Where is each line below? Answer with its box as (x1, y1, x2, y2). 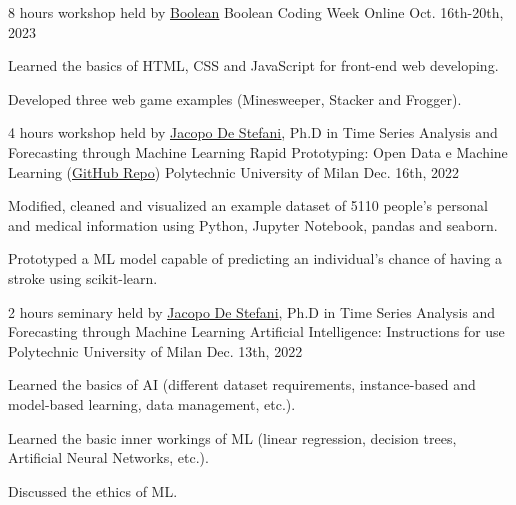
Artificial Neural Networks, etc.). (8, 447, 209, 468)
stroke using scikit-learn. (8, 267, 158, 288)
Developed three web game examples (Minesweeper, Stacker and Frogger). (8, 88, 462, 109)
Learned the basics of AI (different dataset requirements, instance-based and (8, 374, 476, 395)
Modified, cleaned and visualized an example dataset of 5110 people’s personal (8, 195, 488, 216)
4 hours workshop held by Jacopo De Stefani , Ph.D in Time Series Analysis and (8, 122, 498, 143)
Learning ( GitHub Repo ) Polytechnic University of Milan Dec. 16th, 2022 (8, 161, 460, 182)
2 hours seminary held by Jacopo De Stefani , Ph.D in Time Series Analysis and (8, 301, 496, 322)
